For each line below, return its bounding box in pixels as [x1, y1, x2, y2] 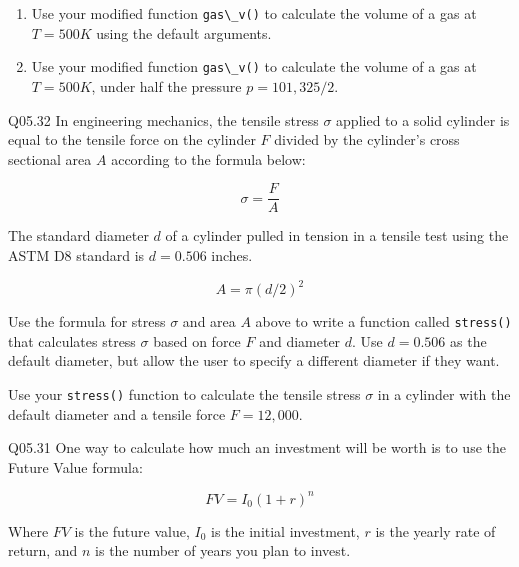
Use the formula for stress [8, 311, 166, 332]
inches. [211, 244, 253, 265]
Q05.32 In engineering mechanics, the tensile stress [8, 109, 319, 130]
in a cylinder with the [377, 383, 511, 404]
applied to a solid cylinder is [336, 109, 510, 130]
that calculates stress [8, 330, 136, 351]
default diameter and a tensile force [8, 403, 226, 424]
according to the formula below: [111, 148, 306, 169]
